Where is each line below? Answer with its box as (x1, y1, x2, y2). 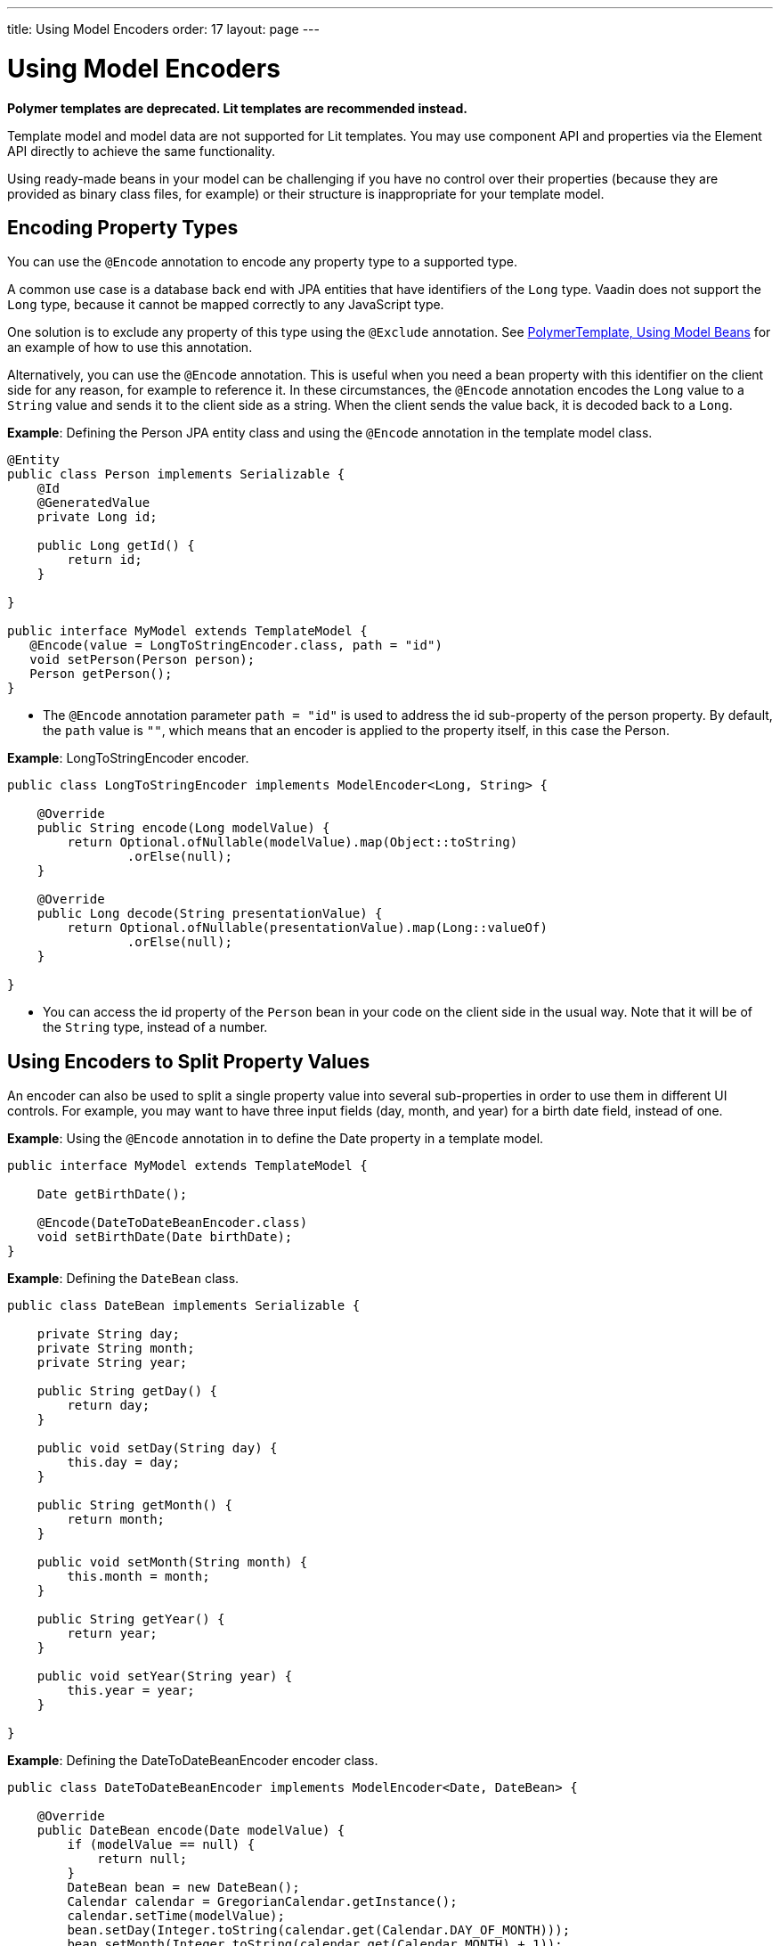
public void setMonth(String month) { (37, 1555, 308, 1570)
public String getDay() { (37, 1384, 218, 1399)
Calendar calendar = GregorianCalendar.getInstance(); (67, 1894, 458, 1909)
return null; (97, 1852, 188, 1867)
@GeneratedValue (37, 495, 150, 511)
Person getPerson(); (29, 666, 173, 682)
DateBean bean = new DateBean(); (67, 1880, 300, 1895)
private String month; (37, 1341, 195, 1356)
